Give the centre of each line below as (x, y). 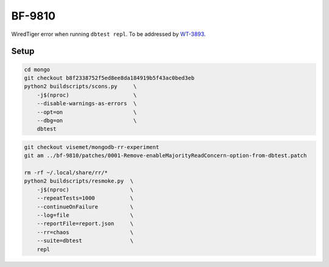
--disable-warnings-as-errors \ (87, 104)
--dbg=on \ (87, 120)
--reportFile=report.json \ (85, 224)
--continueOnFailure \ (85, 206)
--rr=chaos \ (85, 232)
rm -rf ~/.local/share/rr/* (66, 173)
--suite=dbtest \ (85, 241)
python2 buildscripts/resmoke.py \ (79, 181)
